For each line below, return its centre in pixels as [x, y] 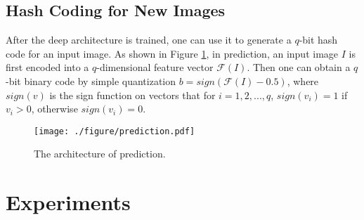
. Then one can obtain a [299, 67]
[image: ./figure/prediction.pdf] [115, 131]
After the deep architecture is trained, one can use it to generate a [149, 40]
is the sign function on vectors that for [132, 95]
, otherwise [54, 109]
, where [303, 80]
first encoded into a [47, 67]
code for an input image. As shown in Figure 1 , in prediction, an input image [172, 53]
